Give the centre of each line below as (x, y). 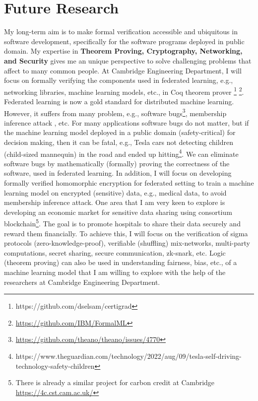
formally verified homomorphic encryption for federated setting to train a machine (129, 183)
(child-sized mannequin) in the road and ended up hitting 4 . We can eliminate (121, 153)
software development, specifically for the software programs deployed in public (124, 41)
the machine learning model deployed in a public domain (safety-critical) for (120, 132)
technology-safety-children (55, 366)
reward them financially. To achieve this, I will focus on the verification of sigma (126, 233)
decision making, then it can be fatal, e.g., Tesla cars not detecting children (119, 142)
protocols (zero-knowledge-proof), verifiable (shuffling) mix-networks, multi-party (127, 243)
